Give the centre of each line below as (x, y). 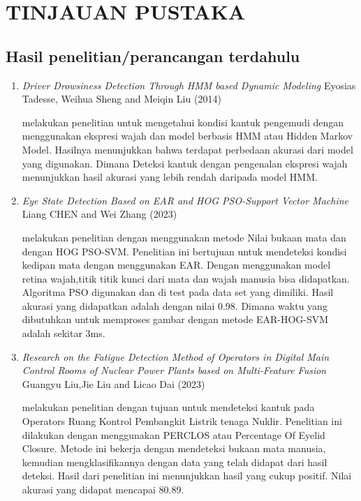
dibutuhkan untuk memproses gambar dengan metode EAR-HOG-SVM (175, 319)
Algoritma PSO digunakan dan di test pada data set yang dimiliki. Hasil (178, 292)
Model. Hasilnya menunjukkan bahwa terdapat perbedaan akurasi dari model (187, 149)
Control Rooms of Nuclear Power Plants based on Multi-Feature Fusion (174, 370)
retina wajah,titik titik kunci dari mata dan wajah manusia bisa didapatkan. (186, 278)
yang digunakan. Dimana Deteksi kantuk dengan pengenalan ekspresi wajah (185, 163)
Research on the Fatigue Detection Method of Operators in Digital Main (176, 356)
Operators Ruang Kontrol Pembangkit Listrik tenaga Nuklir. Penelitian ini (182, 421)
